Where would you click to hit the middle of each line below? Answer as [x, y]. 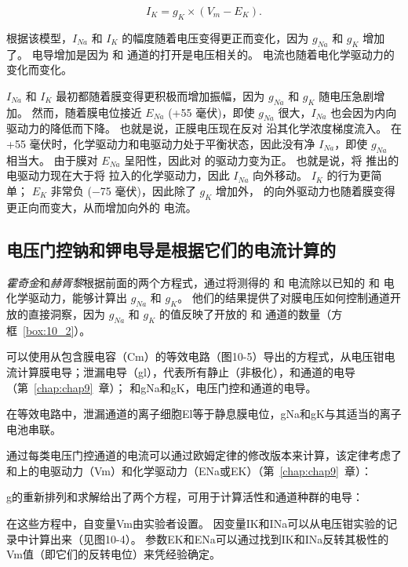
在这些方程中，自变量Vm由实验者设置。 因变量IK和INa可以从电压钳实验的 [197, 523]
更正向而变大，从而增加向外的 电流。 [102, 207]
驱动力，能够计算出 [77, 298]
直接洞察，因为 [66, 313]
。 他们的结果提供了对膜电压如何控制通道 [284, 298]
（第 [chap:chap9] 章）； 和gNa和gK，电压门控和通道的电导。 [162, 387]
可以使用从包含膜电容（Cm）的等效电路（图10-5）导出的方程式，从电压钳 [195, 356]
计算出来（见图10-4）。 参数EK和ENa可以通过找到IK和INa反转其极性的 [208, 538]
